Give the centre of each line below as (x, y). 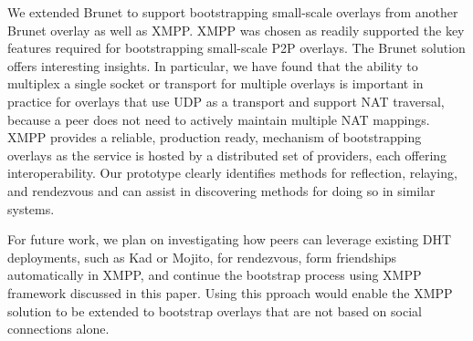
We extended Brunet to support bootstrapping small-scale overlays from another (233, 12)
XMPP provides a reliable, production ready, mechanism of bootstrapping (215, 137)
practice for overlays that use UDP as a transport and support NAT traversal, (226, 101)
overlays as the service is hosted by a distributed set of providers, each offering (227, 155)
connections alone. (58, 329)
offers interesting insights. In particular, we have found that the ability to (213, 65)
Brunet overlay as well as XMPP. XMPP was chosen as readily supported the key (236, 30)
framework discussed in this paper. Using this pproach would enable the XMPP (230, 292)
